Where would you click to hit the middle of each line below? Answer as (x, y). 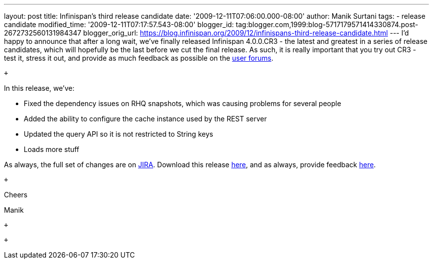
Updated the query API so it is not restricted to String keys (119, 134)
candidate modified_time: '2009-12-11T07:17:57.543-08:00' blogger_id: (119, 24)
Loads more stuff (52, 149)
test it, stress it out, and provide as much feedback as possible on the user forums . (139, 58)
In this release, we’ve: (39, 88)
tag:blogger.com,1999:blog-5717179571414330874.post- (327, 24)
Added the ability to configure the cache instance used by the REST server (145, 119)
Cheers (16, 195)
